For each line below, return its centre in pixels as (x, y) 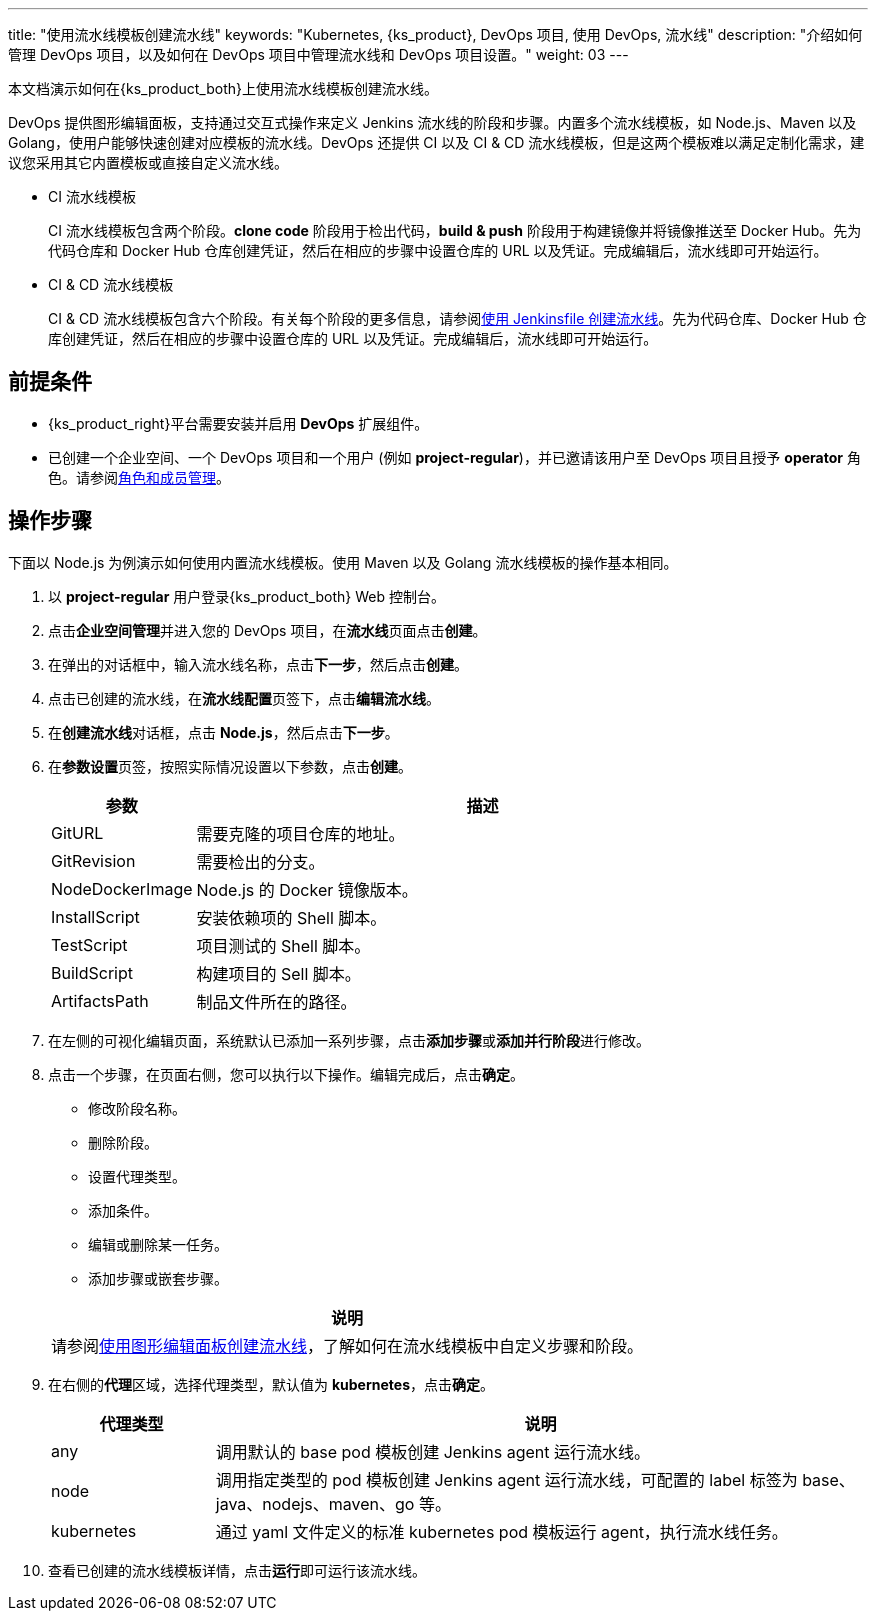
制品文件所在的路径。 (276, 1001)
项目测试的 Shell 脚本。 (283, 945)
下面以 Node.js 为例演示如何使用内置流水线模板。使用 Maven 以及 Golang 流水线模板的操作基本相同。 (343, 562)
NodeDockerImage (122, 888)
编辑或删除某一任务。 (158, 1244)
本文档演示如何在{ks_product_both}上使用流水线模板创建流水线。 (223, 88)
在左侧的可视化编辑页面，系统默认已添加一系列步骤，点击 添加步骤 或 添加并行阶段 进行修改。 (349, 1040)
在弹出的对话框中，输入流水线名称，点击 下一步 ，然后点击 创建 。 (258, 664)
